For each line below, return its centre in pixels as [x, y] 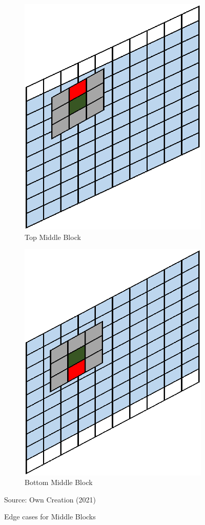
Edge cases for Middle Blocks [50, 517]
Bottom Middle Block [59, 482]
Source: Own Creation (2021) [50, 499]
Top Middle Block [53, 237]
